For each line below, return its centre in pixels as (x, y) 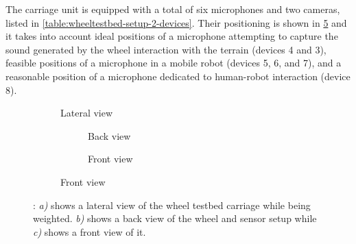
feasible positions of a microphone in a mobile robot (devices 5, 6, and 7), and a (174, 63)
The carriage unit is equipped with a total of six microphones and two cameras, (173, 9)
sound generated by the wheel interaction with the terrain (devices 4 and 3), (166, 49)
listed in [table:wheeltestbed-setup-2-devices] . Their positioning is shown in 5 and (176, 22)
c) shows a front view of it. (90, 231)
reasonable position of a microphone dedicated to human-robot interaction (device (178, 76)
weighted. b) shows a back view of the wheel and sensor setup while (175, 218)
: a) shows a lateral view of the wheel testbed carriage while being (172, 205)
